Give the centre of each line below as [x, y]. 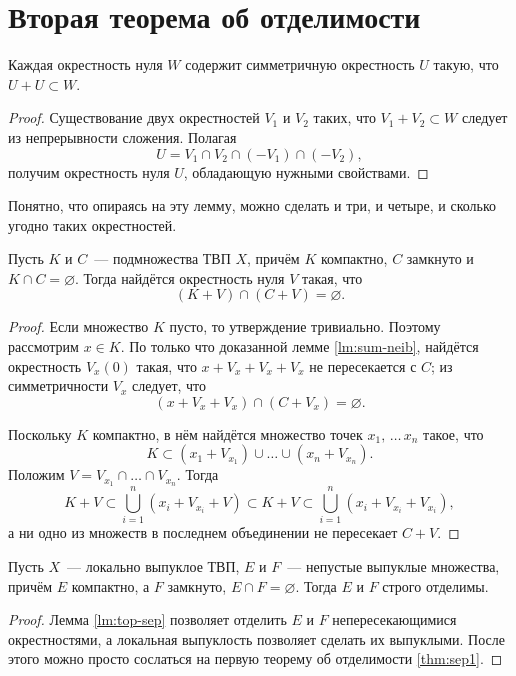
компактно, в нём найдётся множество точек [227, 433]
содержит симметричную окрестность [300, 64]
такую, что [466, 64]
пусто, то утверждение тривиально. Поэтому [305, 326]
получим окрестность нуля [89, 171]
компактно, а [110, 585]
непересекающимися [394, 619]
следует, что [169, 385]
